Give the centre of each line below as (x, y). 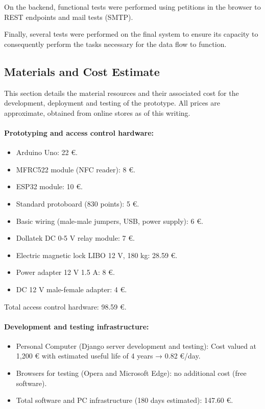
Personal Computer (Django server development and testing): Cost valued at (136, 346)
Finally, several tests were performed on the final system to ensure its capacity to (131, 34)
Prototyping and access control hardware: (79, 132)
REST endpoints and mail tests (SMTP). (69, 17)
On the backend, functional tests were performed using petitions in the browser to (132, 7)
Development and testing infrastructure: (77, 326)
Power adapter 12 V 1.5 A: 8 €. (65, 272)
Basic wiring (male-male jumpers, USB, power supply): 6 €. (110, 221)
